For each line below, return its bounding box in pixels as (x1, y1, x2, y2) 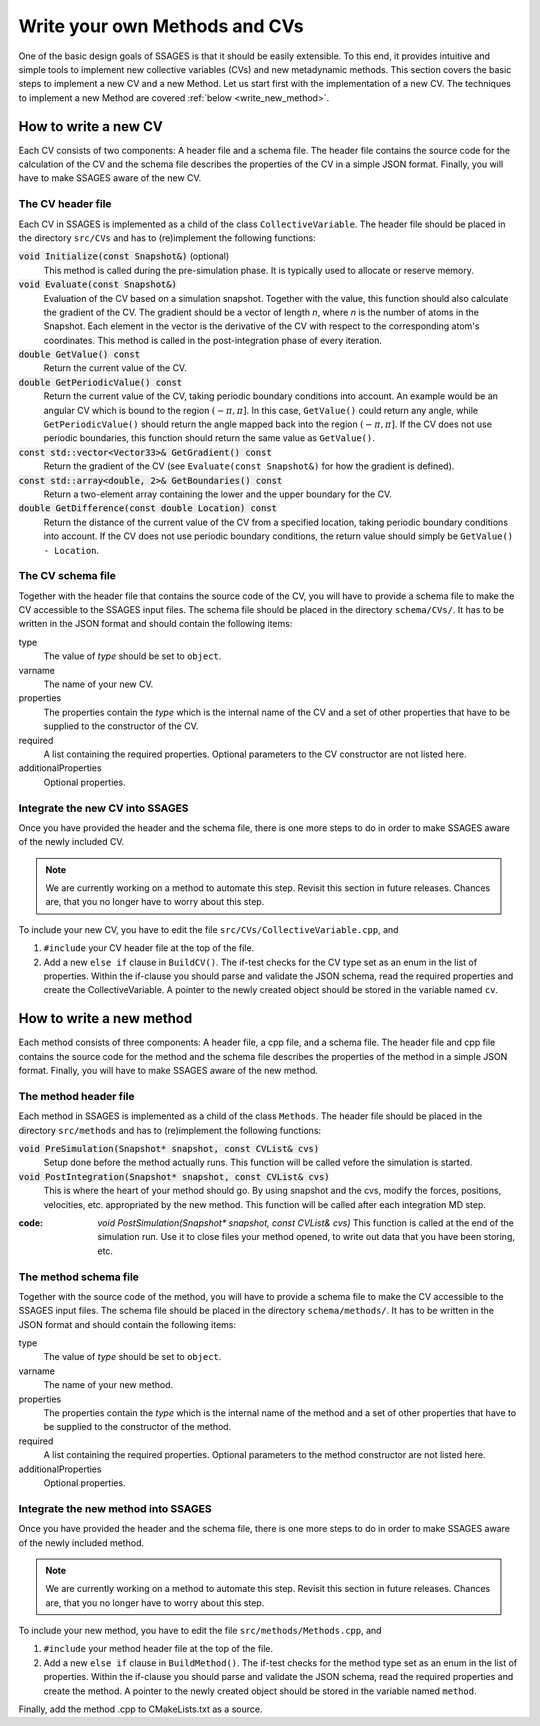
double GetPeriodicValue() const (18, 376, 183, 388)
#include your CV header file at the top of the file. (43, 942, 255, 954)
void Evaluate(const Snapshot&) (18, 279, 177, 290)
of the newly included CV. (18, 836, 125, 848)
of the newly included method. (18, 1536, 145, 1549)
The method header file (18, 1089, 135, 1103)
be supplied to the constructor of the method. (43, 1421, 232, 1433)
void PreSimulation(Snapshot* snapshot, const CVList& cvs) (18, 1143, 320, 1155)
